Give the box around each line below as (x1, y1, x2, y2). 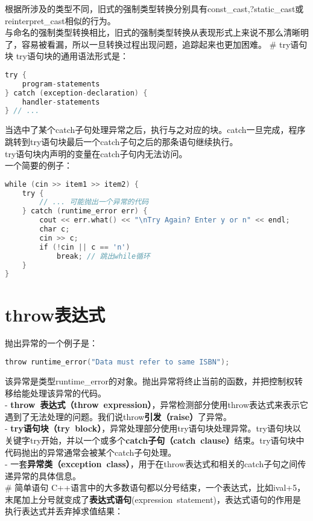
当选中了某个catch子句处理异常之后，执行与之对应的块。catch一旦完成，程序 (5, 123, 306, 136)
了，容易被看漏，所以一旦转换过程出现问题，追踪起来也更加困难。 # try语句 (5, 37, 308, 50)
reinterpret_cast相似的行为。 (5, 14, 116, 27)
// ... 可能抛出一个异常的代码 (39, 198, 149, 207)
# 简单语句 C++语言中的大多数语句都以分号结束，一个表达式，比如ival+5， (5, 481, 306, 494)
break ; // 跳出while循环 (56, 251, 150, 260)
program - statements (22, 79, 100, 88)
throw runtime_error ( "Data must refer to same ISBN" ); (5, 358, 230, 367)
